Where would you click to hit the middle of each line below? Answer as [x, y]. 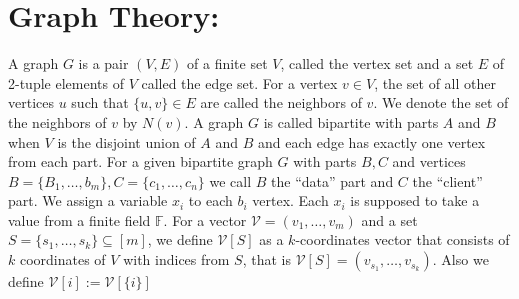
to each [210, 200]
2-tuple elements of [66, 82]
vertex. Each [290, 200]
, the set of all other [435, 82]
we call [230, 180]
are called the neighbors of [281, 102]
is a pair [103, 63]
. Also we [460, 259]
